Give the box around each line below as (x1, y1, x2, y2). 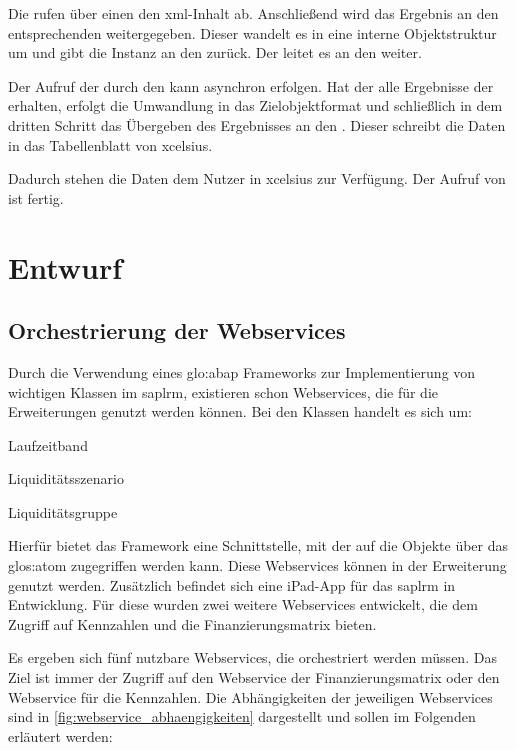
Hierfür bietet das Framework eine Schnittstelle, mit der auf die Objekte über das (8, 535, 509, 556)
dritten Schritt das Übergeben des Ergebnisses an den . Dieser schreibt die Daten (8, 114, 506, 135)
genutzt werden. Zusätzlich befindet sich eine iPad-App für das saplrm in (8, 574, 456, 595)
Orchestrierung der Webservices (8, 315, 346, 346)
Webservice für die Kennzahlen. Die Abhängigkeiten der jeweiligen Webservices (8, 686, 493, 707)
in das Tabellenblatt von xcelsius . (8, 134, 213, 155)
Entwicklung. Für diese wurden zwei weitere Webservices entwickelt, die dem (8, 594, 478, 615)
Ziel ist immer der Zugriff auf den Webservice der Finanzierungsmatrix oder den (8, 667, 500, 688)
